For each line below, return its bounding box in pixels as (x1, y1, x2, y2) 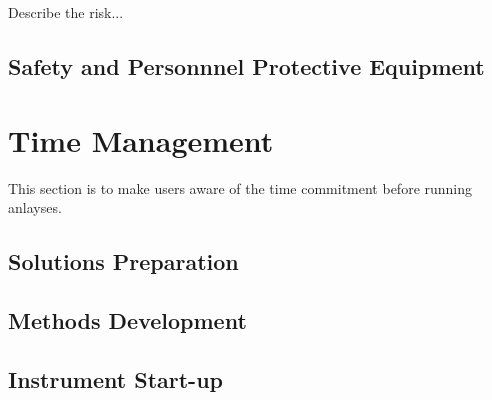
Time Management (8, 119, 274, 160)
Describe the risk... (8, 2, 124, 22)
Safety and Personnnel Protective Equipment (8, 50, 485, 81)
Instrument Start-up (8, 363, 223, 394)
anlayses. (8, 197, 62, 218)
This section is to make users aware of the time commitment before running (8, 177, 473, 198)
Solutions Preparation (8, 246, 239, 277)
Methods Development (8, 304, 247, 335)
